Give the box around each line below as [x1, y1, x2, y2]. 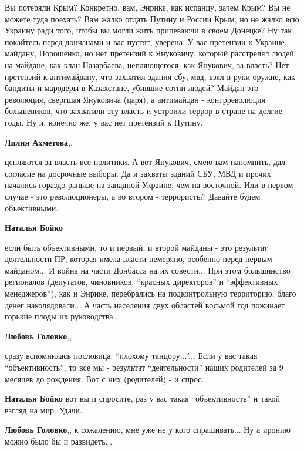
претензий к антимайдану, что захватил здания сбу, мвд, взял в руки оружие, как [5, 70, 295, 82]
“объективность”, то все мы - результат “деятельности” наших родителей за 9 [5, 361, 283, 373]
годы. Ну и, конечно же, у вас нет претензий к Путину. [5, 116, 203, 128]
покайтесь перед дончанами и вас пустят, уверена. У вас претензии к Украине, [5, 35, 287, 48]
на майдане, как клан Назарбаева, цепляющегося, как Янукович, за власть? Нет [5, 58, 289, 70]
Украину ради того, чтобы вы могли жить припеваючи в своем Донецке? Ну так [5, 24, 292, 36]
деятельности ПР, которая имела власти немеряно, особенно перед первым [5, 253, 272, 265]
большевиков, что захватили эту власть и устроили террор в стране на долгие [5, 105, 283, 117]
